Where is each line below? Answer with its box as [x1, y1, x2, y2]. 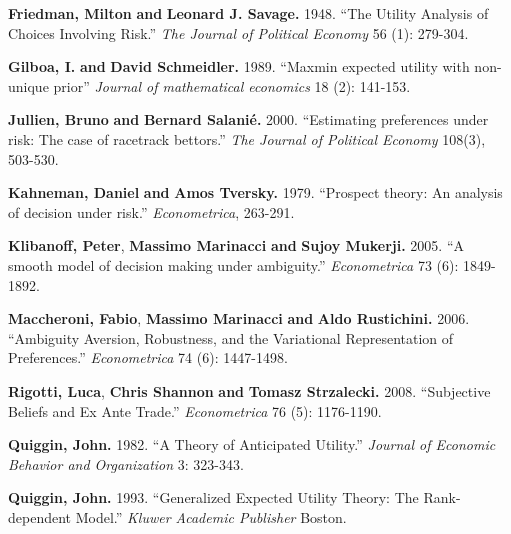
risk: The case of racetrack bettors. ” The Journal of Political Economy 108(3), [8, 128, 486, 149]
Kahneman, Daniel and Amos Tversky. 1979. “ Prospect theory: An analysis [8, 182, 503, 203]
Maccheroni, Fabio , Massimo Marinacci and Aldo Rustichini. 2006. [8, 308, 470, 329]
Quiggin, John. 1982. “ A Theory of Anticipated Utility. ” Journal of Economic [8, 434, 496, 455]
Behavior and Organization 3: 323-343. [8, 453, 244, 474]
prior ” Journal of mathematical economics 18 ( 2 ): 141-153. [53, 75, 411, 96]
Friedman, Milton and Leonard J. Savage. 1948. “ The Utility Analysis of [8, 3, 489, 23]
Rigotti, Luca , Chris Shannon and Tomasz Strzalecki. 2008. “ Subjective [8, 380, 491, 401]
